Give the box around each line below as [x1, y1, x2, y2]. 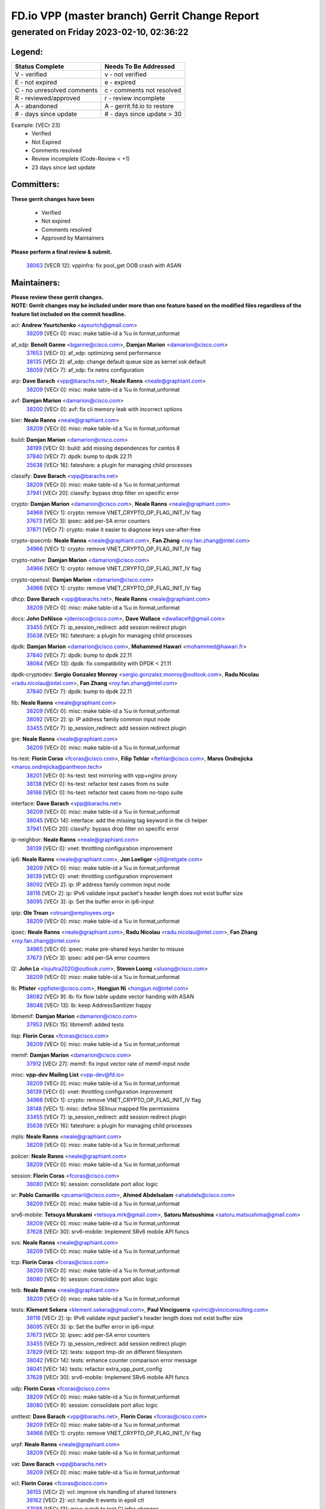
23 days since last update [31, 164, 96, 171]
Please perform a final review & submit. [11, 248, 112, 255]
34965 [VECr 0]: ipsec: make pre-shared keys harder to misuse [26, 945, 184, 953]
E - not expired [14, 78, 57, 86]
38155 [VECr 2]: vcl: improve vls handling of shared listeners [26, 1488, 177, 1495]
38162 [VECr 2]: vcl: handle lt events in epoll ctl [26, 1497, 144, 1504]
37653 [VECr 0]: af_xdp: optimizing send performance [26, 349, 161, 357]
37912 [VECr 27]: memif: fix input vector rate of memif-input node [26, 1060, 190, 1067]
